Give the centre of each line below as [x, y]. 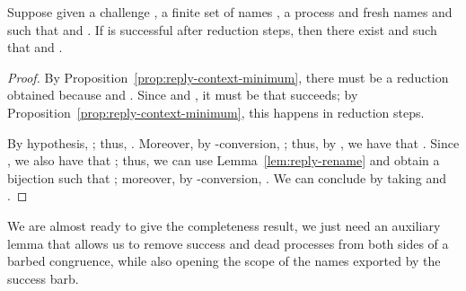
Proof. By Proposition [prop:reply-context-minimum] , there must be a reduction [228, 77]
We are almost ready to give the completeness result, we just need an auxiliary [224, 225]
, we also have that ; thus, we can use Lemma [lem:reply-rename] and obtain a [224, 160]
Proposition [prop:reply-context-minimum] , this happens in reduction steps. [216, 112]
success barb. [43, 278]
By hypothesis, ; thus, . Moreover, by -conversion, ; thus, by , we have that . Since [233, 142]
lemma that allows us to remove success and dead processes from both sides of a [228, 243]
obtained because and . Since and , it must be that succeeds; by [183, 95]
